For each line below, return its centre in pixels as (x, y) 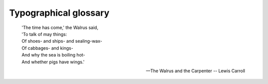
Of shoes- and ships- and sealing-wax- (62, 41)
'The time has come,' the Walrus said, (60, 28)
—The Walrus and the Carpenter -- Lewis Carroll (195, 71)
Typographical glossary (59, 13)
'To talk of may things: (44, 34)
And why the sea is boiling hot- (53, 55)
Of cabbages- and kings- (47, 48)
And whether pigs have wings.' (53, 62)
